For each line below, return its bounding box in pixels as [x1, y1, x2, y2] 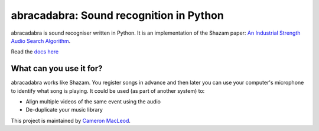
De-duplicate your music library [25, 106, 103, 113]
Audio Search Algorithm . [11, 37, 71, 44]
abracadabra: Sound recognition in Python [11, 9, 224, 22]
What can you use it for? [11, 63, 103, 73]
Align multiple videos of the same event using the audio [25, 98, 161, 105]
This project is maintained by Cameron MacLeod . [11, 117, 131, 124]
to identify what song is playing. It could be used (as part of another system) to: [11, 87, 205, 94]
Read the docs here [11, 48, 59, 55]
